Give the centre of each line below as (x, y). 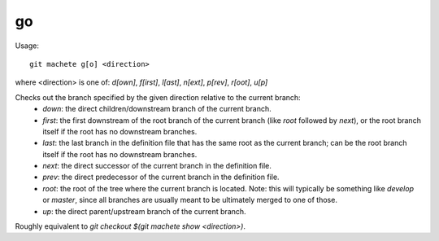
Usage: (27, 46)
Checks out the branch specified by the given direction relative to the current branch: (158, 97)
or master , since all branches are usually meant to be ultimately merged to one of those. (190, 200)
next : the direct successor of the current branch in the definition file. (157, 166)
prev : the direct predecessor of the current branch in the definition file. (161, 177)
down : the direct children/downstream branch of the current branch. (157, 109)
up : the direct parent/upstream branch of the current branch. (145, 211)
